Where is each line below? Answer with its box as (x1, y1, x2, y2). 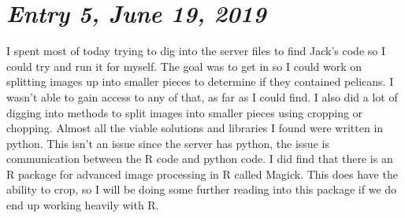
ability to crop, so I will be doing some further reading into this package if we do (6, 181, 397, 198)
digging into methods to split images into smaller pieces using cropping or (6, 104, 363, 120)
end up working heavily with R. (6, 197, 159, 213)
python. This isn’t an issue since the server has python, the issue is (6, 135, 329, 151)
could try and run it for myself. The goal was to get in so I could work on (6, 57, 362, 74)
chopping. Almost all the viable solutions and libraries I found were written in (6, 120, 384, 136)
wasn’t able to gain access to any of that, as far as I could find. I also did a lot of (6, 88, 398, 105)
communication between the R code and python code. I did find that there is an (6, 150, 393, 167)
